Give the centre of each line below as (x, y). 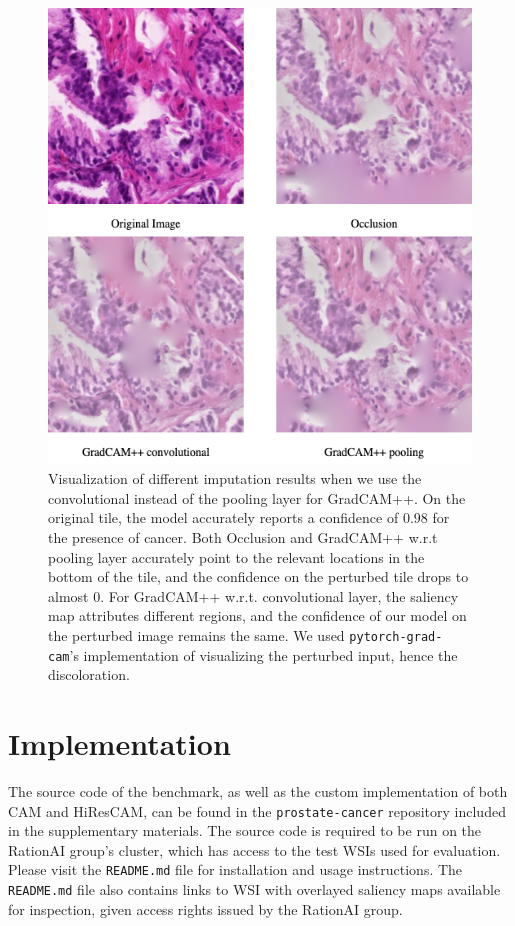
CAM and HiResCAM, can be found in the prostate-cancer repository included (257, 810)
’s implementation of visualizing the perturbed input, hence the (263, 654)
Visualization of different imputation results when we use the (235, 478)
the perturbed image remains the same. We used (196, 634)
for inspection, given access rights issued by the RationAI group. (205, 908)
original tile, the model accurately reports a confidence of (223, 517)
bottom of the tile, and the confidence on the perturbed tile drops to (258, 576)
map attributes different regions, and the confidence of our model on (257, 615)
